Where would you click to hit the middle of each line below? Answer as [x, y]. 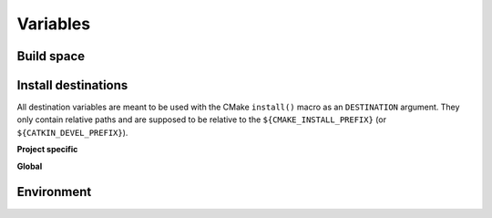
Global [30, 166]
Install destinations [72, 85]
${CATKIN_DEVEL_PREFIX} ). [72, 132]
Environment [54, 192]
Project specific [47, 150]
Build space [51, 56]
